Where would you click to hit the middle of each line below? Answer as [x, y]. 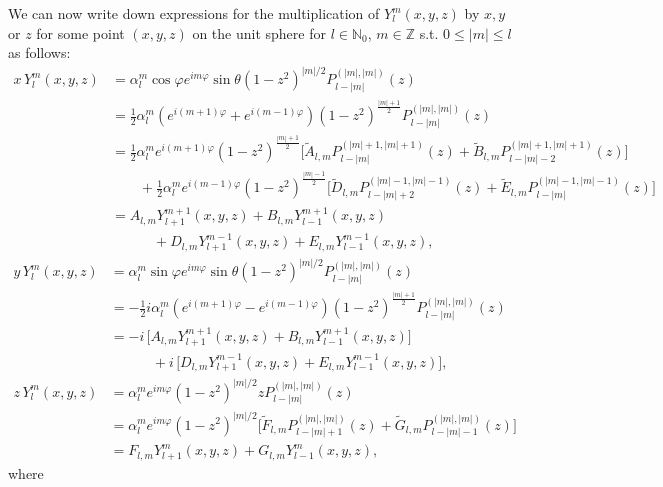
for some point [80, 32]
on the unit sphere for [259, 32]
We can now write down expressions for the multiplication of [194, 13]
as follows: [39, 52]
